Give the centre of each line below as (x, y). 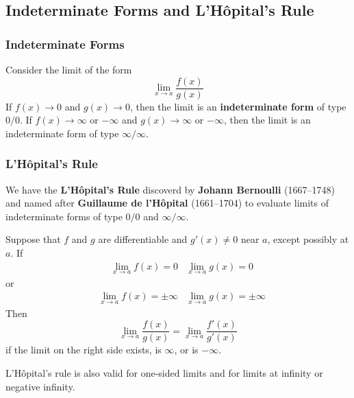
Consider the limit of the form (69, 69)
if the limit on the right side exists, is (84, 350)
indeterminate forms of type (64, 216)
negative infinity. (40, 386)
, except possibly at (308, 239)
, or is (186, 350)
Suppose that (33, 239)
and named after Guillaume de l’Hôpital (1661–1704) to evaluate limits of (167, 203)
